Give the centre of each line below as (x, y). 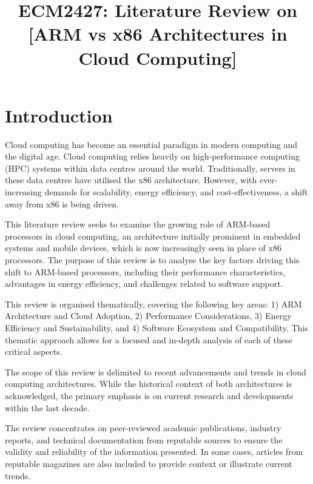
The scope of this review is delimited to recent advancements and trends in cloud (156, 371)
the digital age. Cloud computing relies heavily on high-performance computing (152, 156)
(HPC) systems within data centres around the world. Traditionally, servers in (150, 168)
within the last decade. (47, 407)
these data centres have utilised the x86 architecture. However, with (131, 180)
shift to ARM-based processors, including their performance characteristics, (145, 271)
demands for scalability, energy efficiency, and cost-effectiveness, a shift (176, 192)
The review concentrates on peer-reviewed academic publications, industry (143, 428)
